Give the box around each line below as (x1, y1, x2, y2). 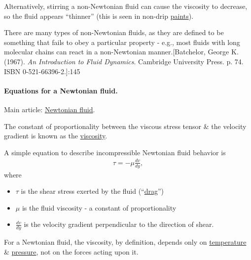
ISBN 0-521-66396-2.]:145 (4, 66, 80, 76)
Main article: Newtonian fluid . (4, 104, 95, 114)
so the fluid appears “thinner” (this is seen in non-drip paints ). (4, 10, 194, 21)
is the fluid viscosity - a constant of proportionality (22, 202, 177, 213)
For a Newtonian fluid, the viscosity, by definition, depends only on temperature (4, 237, 247, 247)
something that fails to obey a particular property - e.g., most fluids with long (4, 37, 240, 47)
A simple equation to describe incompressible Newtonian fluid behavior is (4, 147, 226, 157)
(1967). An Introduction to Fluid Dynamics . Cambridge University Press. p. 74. (4, 56, 244, 66)
